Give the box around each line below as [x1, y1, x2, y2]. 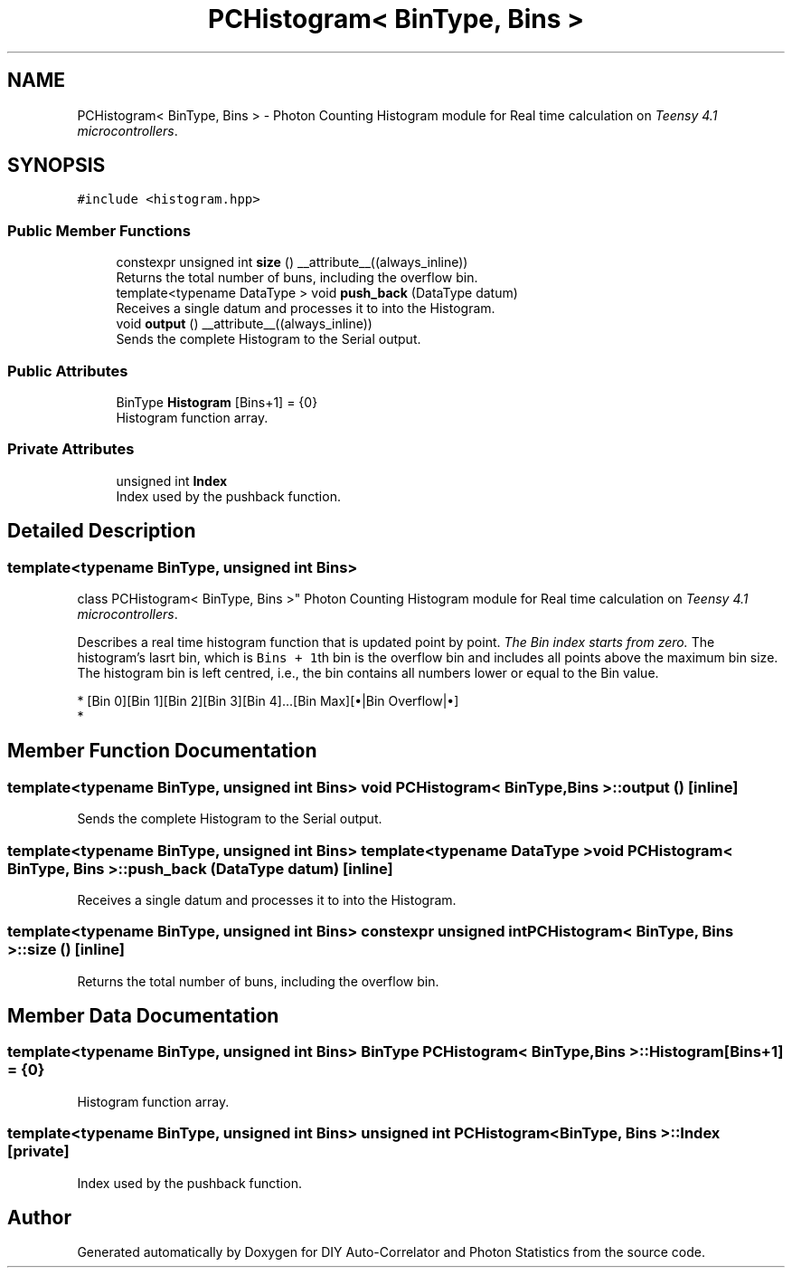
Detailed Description [7, 519, 196, 543]
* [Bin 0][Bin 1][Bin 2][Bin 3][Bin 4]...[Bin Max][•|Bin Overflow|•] [77, 692, 459, 709]
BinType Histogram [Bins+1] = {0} [116, 394, 318, 410]
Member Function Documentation [7, 739, 317, 763]
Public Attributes [7, 361, 128, 380]
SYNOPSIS [7, 154, 106, 177]
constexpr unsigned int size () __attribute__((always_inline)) [116, 254, 468, 271]
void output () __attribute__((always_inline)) [116, 316, 372, 332]
